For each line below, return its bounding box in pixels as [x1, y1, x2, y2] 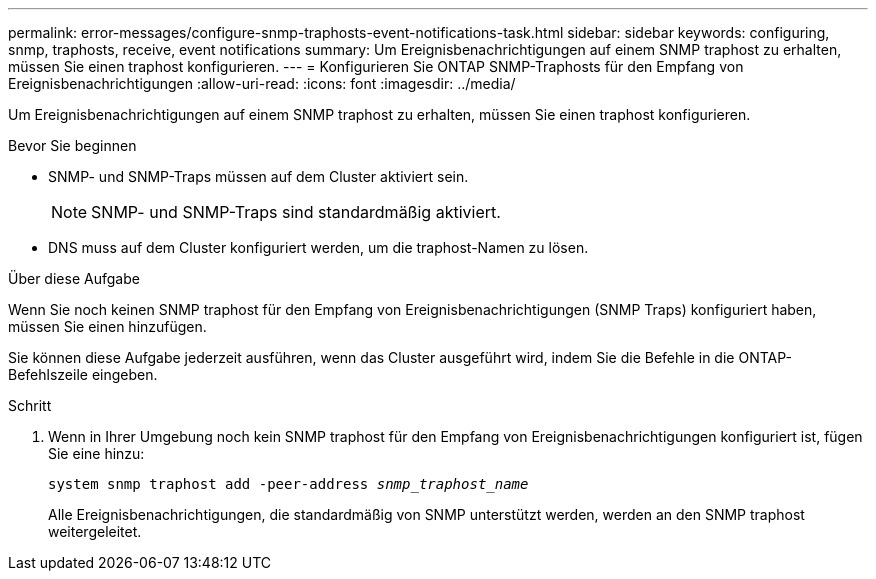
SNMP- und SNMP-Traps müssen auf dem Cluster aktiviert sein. [48, 168, 469, 185]
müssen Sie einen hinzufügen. [8, 318, 207, 335]
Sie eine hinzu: [48, 445, 145, 462]
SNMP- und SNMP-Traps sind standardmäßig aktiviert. [91, 202, 501, 222]
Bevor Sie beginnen [8, 137, 137, 154]
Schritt [8, 397, 52, 414]
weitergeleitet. [48, 523, 142, 540]
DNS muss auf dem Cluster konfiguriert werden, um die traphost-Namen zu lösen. [48, 239, 589, 256]
